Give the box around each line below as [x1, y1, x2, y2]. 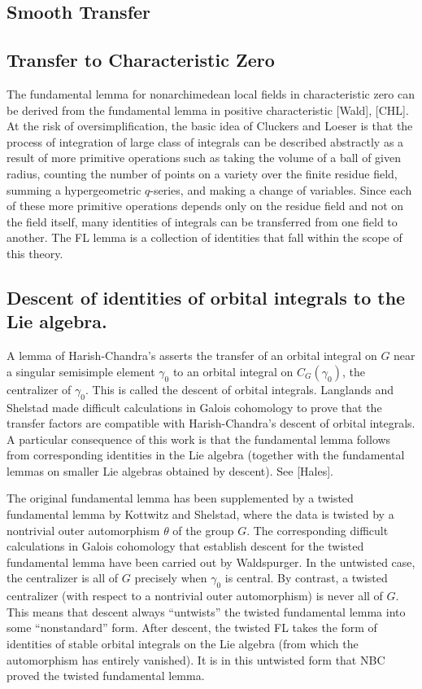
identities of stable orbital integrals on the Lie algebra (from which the [7, 635, 359, 652]
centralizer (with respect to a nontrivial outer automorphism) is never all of [7, 587, 383, 604]
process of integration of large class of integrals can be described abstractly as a [7, 133, 404, 150]
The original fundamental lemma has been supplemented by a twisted [7, 489, 354, 507]
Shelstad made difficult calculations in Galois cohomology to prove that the [7, 398, 382, 415]
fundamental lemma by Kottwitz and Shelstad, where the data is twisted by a [7, 506, 394, 523]
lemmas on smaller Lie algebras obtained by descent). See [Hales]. [7, 462, 333, 479]
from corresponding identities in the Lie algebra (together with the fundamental [7, 446, 405, 463]
